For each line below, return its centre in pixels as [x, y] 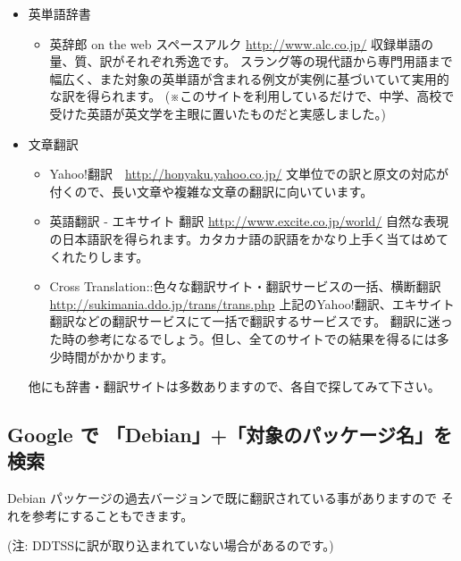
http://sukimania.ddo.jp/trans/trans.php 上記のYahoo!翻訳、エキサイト [252, 303]
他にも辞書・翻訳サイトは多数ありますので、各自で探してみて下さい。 [234, 386]
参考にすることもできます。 [113, 515]
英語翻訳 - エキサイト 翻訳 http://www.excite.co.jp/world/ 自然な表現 [249, 221]
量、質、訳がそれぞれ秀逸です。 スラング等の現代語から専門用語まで [251, 61]
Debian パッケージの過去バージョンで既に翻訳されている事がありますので [222, 498]
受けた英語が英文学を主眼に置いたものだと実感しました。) [218, 113]
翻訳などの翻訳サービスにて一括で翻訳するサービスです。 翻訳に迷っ [251, 321]
